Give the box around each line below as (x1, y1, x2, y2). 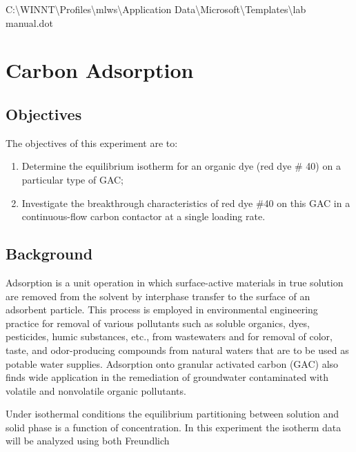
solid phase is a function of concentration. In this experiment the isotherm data (6, 420, 342, 434)
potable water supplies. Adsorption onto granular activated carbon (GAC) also (6, 356, 339, 371)
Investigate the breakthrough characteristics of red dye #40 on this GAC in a (21, 195, 350, 210)
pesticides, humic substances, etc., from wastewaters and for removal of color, (6, 329, 333, 344)
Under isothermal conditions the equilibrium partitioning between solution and (6, 406, 339, 421)
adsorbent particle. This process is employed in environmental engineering (6, 302, 318, 317)
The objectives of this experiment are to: (6, 135, 178, 150)
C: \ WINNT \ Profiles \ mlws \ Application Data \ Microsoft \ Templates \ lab (6, 2, 306, 16)
